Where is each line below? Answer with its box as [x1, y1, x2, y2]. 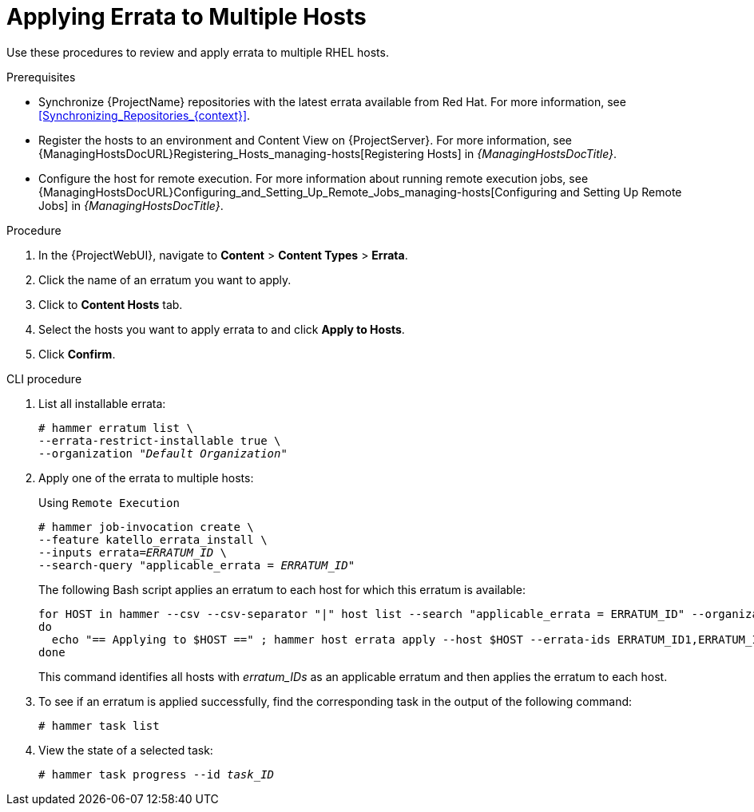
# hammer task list [38, 719, 160, 732]
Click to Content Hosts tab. [38, 297, 183, 311]
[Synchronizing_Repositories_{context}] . [38, 108, 251, 122]
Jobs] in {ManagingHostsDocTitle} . [38, 198, 224, 212]
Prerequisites [6, 69, 76, 84]
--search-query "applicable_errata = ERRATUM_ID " [38, 558, 355, 572]
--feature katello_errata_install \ [38, 533, 268, 546]
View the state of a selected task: [38, 743, 213, 757]
